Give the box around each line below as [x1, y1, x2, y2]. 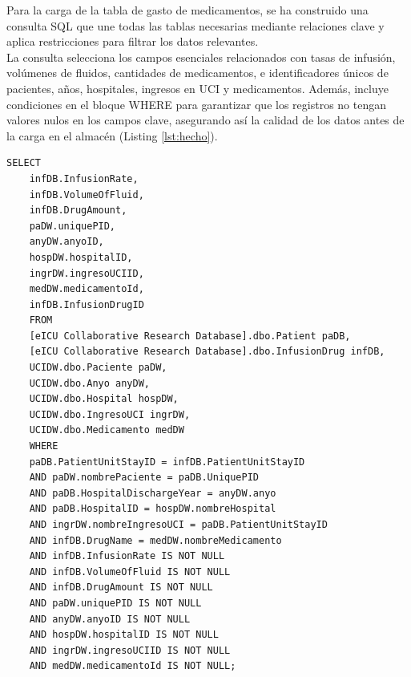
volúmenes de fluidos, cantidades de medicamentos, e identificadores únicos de [6, 64, 389, 81]
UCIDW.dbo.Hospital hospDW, [29, 393, 179, 405]
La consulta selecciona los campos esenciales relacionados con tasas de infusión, [6, 48, 396, 65]
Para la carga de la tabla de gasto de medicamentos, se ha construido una [6, 2, 369, 18]
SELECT [6, 157, 41, 169]
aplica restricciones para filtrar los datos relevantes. [6, 33, 259, 50]
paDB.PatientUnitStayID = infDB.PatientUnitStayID [29, 456, 305, 468]
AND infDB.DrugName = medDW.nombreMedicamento [29, 534, 282, 546]
